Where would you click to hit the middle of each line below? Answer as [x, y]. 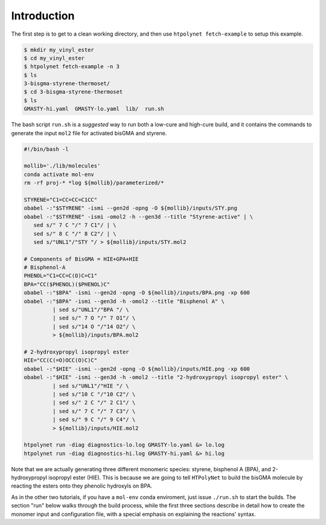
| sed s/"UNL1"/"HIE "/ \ [91, 386]
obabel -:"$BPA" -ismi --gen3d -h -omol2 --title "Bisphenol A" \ [124, 301]
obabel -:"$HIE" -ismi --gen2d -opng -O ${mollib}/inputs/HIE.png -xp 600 [137, 369]
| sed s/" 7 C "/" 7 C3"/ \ [94, 411]
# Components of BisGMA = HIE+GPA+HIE [81, 259]
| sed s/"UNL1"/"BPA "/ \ [91, 310]
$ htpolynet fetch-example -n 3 [72, 67]
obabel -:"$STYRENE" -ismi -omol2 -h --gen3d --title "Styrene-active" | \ [139, 217]
